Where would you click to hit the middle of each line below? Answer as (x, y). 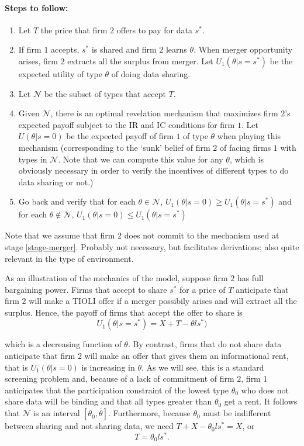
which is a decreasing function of (63, 344)
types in (33, 159)
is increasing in (108, 367)
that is (16, 367)
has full (250, 278)
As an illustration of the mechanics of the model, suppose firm (116, 278)
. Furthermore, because (149, 413)
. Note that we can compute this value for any (141, 159)
